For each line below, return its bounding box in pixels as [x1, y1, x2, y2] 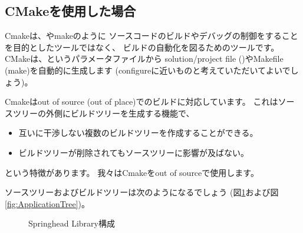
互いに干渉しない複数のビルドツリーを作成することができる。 [18, 127, 258, 139]
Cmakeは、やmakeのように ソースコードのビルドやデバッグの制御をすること [5, 29, 298, 42]
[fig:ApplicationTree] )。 [5, 197, 90, 209]
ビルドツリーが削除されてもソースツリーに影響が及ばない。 [18, 146, 249, 158]
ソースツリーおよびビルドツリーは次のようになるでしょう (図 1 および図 [5, 186, 279, 198]
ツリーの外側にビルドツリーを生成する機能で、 [12, 106, 195, 119]
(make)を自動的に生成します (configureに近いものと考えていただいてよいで [5, 64, 291, 76]
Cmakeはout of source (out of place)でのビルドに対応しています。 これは [5, 95, 278, 108]
